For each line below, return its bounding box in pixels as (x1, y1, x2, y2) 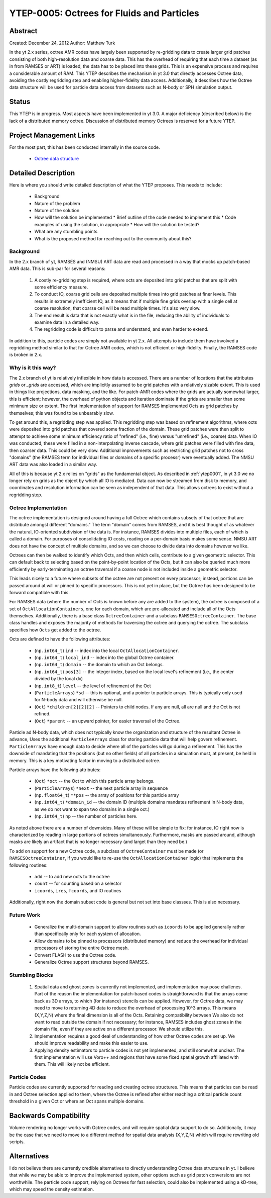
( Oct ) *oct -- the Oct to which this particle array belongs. (34, 778, 155, 784)
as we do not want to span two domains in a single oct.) (34, 806, 150, 812)
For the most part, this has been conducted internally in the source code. (9, 144, 160, 150)
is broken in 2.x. (9, 352, 43, 358)
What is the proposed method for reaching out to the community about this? (34, 235, 192, 241)
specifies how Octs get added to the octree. (9, 626, 101, 633)
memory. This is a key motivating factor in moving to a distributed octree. (9, 757, 161, 764)
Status (9, 98, 31, 106)
